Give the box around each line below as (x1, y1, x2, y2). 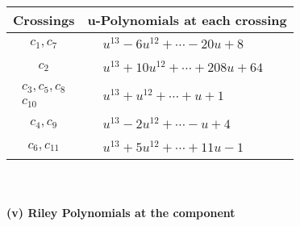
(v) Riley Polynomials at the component (6, 203, 235, 220)
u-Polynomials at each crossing (87, 10, 287, 29)
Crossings (13, 10, 75, 29)
